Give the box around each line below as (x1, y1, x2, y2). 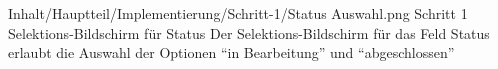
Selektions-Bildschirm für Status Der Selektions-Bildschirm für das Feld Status (8, 22, 490, 43)
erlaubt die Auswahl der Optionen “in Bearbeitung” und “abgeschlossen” (8, 42, 455, 63)
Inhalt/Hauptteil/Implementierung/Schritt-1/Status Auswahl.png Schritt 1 (8, 3, 468, 23)
